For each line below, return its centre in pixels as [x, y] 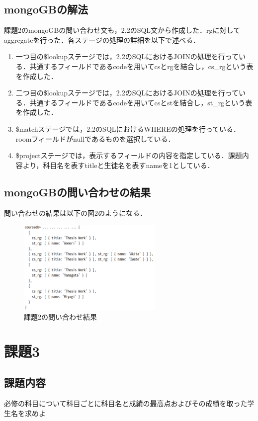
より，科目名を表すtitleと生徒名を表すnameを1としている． [118, 165]
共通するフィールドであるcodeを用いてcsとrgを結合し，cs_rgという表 [141, 66]
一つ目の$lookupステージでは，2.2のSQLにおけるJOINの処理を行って [127, 56]
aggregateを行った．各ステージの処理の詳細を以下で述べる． [102, 40]
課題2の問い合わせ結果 [60, 317]
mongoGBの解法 [46, 9]
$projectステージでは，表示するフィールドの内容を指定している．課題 [129, 155]
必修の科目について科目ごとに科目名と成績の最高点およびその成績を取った [126, 403]
